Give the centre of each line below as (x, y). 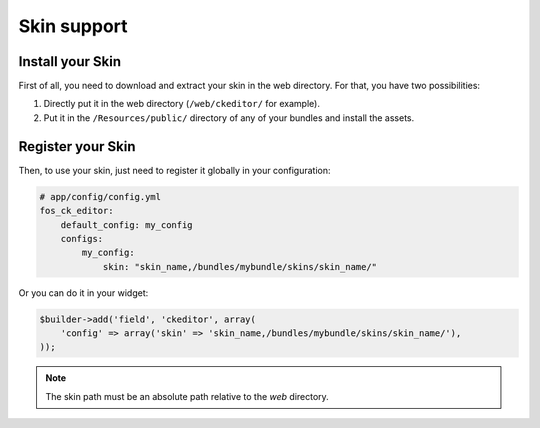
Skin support (73, 26)
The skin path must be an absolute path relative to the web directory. (187, 396)
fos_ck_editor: (76, 211)
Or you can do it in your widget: (83, 292)
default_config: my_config (127, 224)
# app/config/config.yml (100, 196)
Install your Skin (70, 61)
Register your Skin (77, 146)
